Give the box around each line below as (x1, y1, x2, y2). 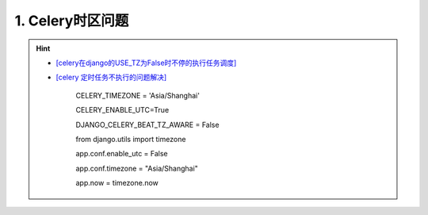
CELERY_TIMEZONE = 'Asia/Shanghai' (75, 90, 200, 100)
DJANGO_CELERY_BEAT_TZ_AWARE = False (75, 120, 220, 129)
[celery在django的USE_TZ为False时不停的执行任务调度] (55, 58, 237, 67)
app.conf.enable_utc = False (75, 149, 168, 159)
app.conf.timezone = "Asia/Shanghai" (75, 163, 198, 173)
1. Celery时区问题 (14, 12, 129, 29)
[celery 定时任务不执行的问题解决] (55, 72, 167, 83)
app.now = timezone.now (75, 179, 159, 188)
